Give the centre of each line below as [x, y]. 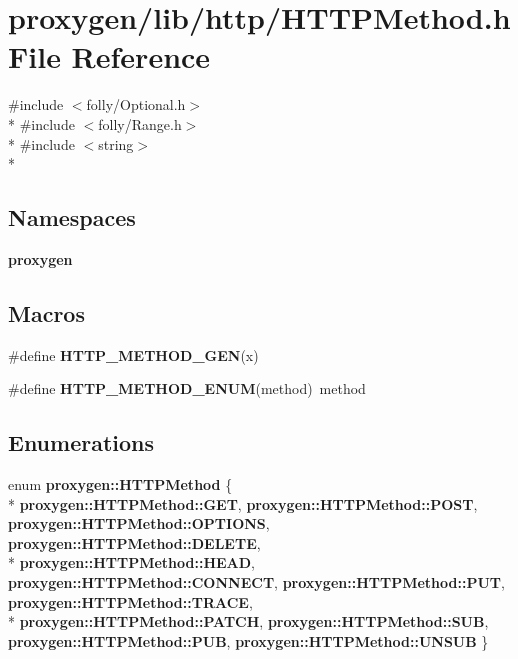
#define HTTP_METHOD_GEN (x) [133, 354]
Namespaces [72, 217]
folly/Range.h [140, 123]
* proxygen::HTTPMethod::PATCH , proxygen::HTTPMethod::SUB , [248, 621]
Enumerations [81, 442]
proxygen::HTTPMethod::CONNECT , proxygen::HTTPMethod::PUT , [256, 582]
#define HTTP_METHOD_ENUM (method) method [187, 388]
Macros [46, 312]
